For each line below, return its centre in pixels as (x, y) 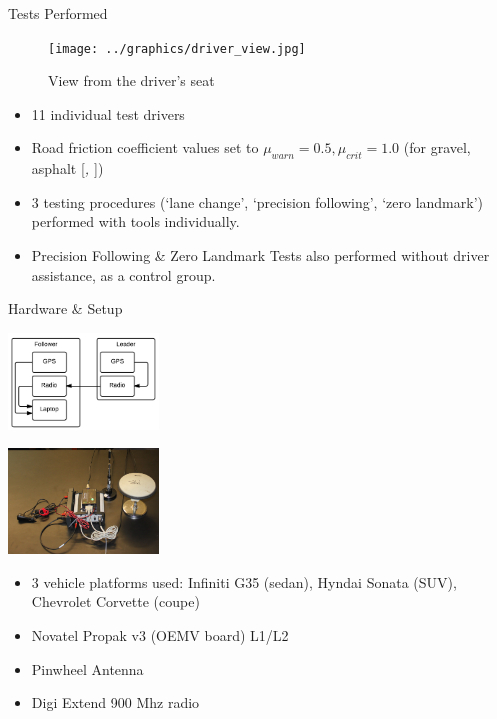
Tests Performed (58, 13)
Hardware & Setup (65, 308)
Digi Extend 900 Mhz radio (115, 702)
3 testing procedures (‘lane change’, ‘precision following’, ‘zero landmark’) (257, 201)
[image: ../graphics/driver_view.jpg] (177, 48)
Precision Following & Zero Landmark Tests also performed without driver (260, 255)
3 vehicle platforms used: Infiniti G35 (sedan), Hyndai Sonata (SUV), (244, 581)
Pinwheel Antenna (87, 668)
